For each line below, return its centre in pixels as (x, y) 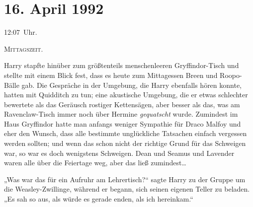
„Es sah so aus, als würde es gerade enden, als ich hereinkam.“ (99, 199)
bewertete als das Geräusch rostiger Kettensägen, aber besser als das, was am (122, 104)
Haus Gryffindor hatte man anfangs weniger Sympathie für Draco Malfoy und (123, 123)
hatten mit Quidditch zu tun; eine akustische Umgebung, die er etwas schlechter (126, 95)
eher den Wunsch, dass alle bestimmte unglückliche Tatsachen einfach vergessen (126, 133)
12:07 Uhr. (21, 32)
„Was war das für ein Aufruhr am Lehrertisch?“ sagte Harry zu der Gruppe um (125, 179)
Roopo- (231, 75)
